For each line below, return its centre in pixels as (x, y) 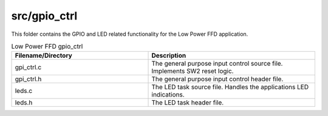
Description (169, 56)
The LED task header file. (188, 103)
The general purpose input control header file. (217, 79)
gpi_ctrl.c (28, 67)
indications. (168, 95)
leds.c (24, 91)
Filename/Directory (43, 56)
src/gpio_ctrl (44, 16)
